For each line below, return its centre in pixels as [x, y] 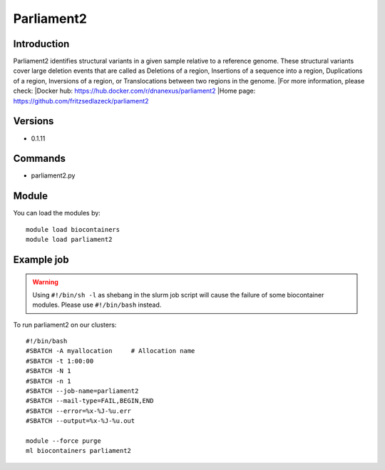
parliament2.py [53, 175]
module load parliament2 [69, 240]
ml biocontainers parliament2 [79, 451]
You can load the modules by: [57, 213]
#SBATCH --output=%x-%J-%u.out [81, 421]
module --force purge [63, 441]
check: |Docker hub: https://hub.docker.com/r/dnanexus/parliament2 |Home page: [134, 91]
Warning [45, 282]
